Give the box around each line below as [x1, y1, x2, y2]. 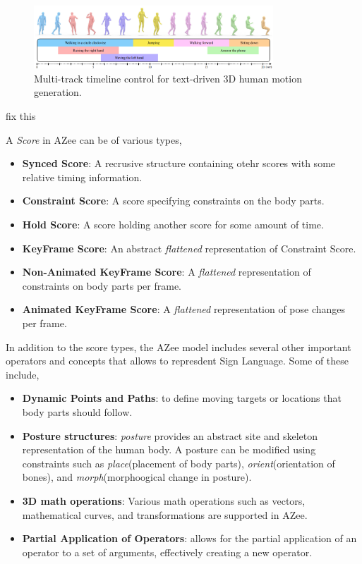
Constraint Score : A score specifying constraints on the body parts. [22, 193, 325, 208]
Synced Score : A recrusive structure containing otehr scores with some [22, 156, 336, 171]
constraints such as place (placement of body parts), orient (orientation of [22, 455, 335, 470]
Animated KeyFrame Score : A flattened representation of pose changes [22, 302, 346, 317]
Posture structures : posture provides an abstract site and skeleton [22, 428, 318, 443]
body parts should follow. [22, 404, 133, 419]
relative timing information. [22, 169, 143, 184]
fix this [6, 109, 36, 123]
